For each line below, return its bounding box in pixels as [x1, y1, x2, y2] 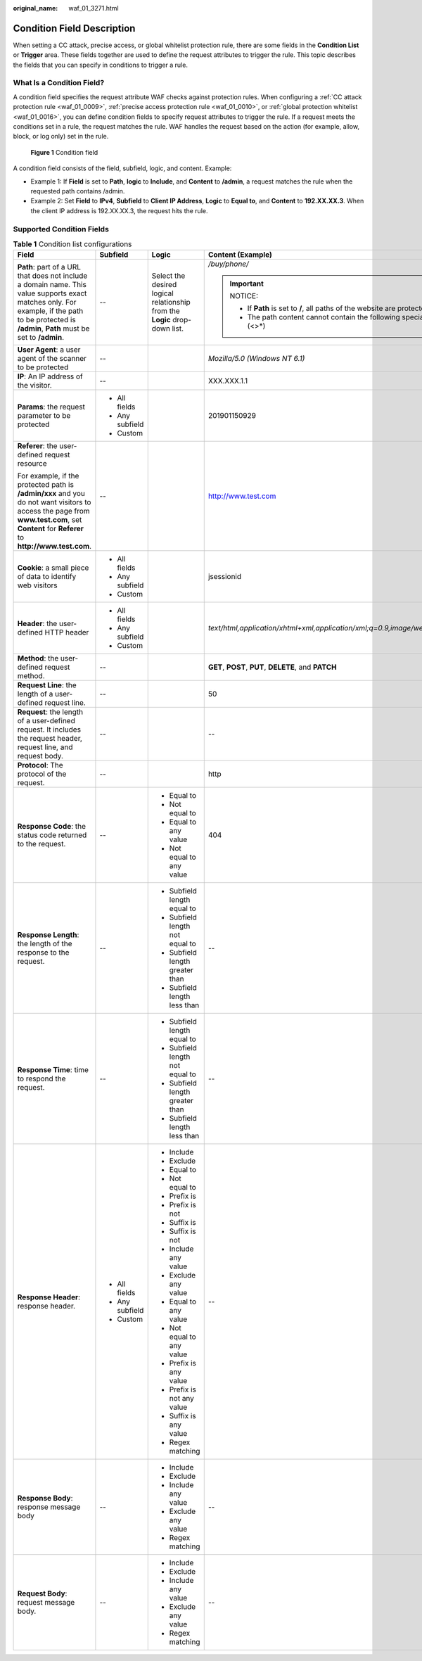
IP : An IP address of [17, 371, 84, 381]
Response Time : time [17, 1065, 89, 1075]
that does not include [17, 271, 88, 281]
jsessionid [207, 572, 242, 582]
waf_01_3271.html [68, 4, 119, 12]
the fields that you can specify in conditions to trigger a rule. [13, 61, 188, 69]
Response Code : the [17, 822, 87, 832]
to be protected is [17, 315, 77, 325]
